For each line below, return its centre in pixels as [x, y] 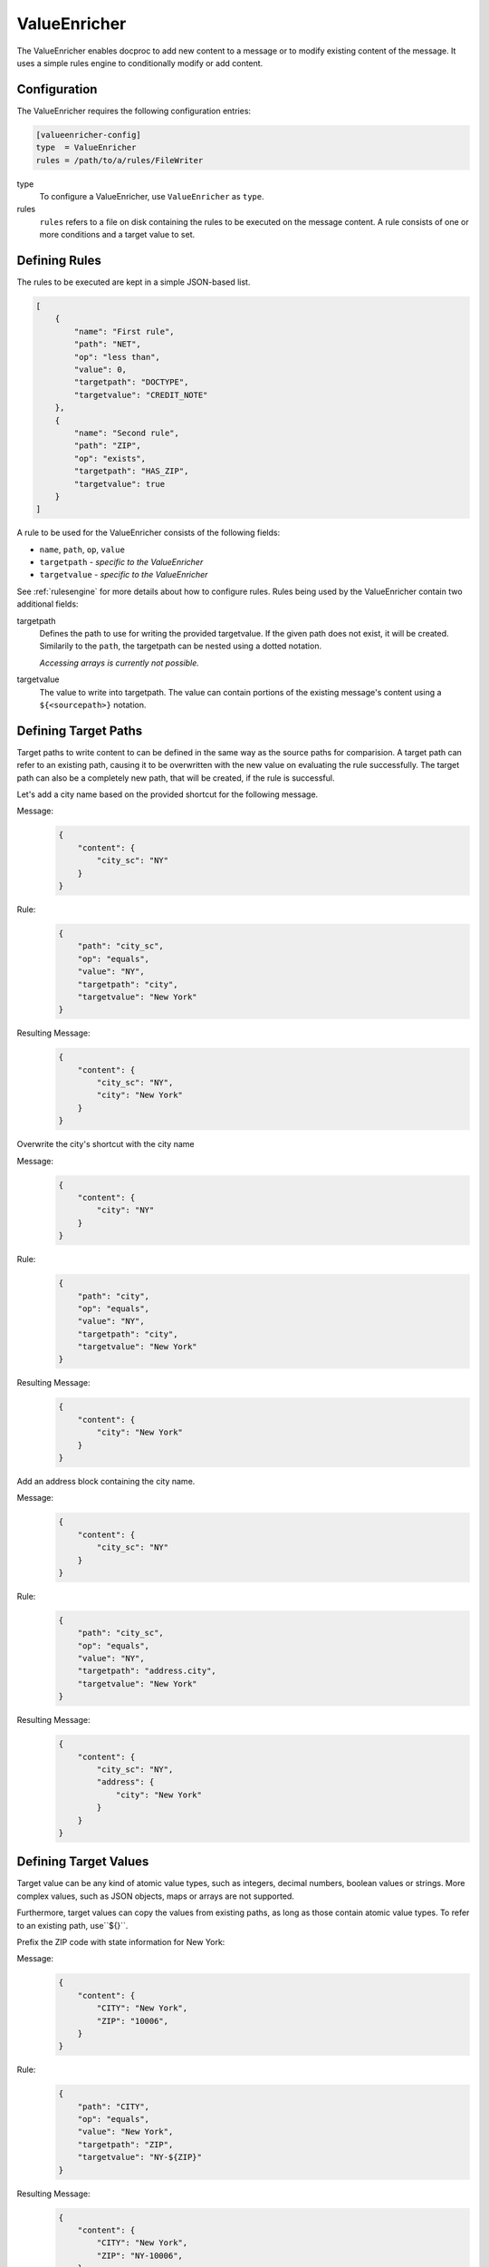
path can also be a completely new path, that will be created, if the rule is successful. [176, 778]
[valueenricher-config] [89, 135]
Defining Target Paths [80, 730]
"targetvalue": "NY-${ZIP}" [140, 2157]
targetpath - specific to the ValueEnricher [121, 562]
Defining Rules [59, 260]
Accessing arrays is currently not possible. [119, 663]
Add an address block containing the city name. [106, 1481]
